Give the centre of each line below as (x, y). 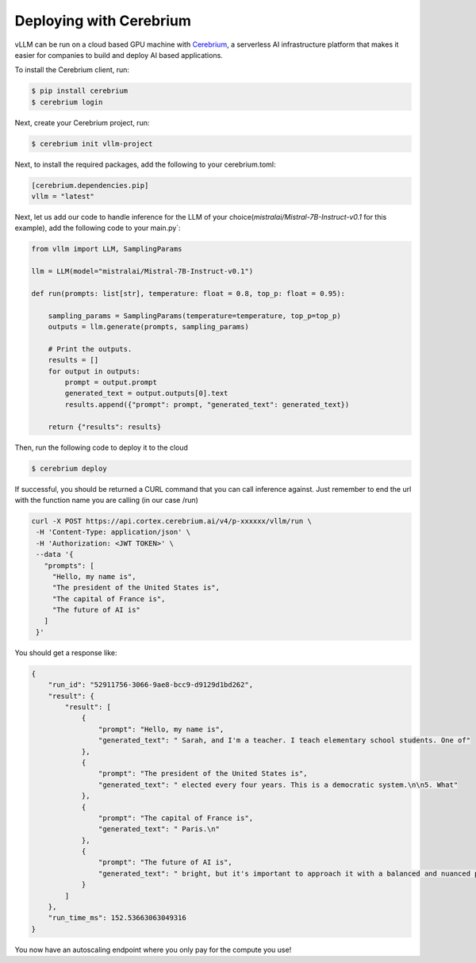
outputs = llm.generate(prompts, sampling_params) (148, 327)
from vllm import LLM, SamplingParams (107, 249)
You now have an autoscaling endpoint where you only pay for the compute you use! (153, 950)
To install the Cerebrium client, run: (72, 70)
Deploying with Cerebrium (103, 21)
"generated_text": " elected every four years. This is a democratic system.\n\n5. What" (278, 785)
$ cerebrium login (67, 102)
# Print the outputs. (90, 349)
